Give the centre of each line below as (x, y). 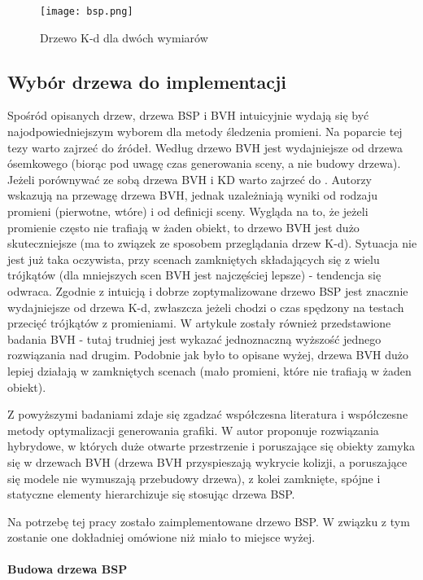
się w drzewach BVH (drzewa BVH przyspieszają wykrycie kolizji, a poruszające (207, 461)
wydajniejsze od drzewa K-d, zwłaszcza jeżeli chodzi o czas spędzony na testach (206, 307)
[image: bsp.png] (87, 11)
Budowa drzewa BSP (68, 569)
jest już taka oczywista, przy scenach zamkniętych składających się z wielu (194, 259)
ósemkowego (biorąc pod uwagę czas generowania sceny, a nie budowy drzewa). (204, 163)
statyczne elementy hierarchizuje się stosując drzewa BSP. (151, 494)
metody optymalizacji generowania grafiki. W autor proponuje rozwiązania (193, 430)
